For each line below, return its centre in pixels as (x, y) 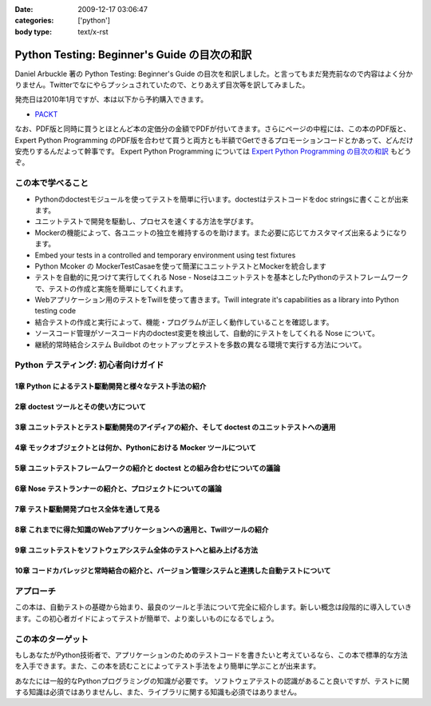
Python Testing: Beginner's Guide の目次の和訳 (133, 55)
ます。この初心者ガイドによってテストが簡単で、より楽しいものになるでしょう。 (146, 618)
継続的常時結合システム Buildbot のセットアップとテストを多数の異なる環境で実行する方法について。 (200, 345)
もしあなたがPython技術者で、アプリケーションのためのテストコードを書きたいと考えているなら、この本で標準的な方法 (211, 655)
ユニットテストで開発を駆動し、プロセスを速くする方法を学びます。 (146, 221)
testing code (55, 311)
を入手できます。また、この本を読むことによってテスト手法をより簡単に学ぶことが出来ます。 (168, 666)
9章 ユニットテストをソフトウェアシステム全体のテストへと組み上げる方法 (136, 550)
